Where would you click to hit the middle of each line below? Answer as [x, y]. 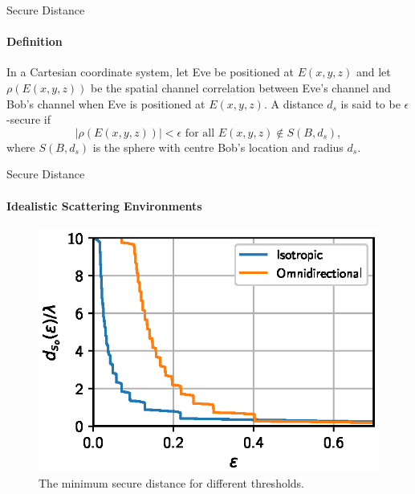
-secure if [28, 119]
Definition [35, 41]
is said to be [370, 103]
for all [200, 133]
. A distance [293, 103]
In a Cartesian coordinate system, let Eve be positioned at [150, 72]
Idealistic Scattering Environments [104, 205]
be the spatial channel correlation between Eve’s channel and [241, 87]
